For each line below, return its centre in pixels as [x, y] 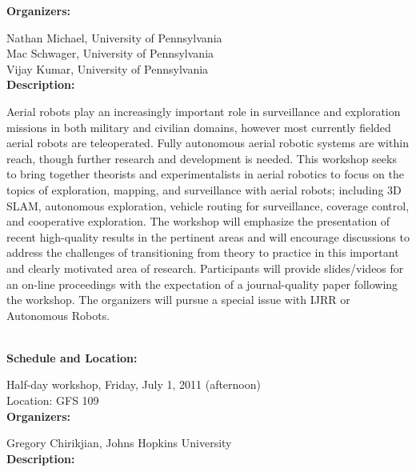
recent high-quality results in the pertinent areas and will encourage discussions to [208, 236]
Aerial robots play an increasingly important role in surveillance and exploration [204, 111]
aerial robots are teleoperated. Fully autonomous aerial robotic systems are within [208, 143]
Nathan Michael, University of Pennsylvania [114, 37]
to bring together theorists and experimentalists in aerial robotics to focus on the [205, 174]
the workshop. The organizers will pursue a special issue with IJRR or [178, 300]
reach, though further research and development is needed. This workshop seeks [202, 158]
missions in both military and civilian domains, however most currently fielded [199, 127]
